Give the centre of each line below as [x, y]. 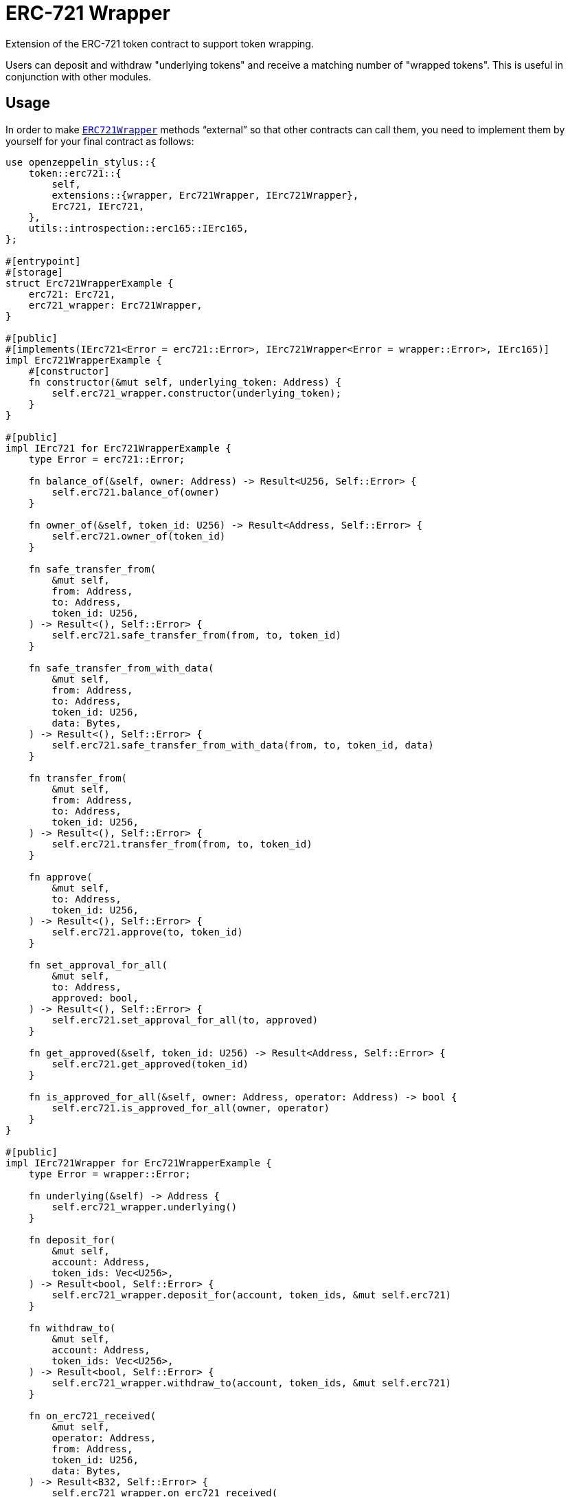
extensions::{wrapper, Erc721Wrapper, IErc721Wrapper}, [205, 195]
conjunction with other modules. [78, 76]
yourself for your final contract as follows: [100, 141]
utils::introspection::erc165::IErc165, [139, 228]
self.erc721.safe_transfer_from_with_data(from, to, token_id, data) [243, 745]
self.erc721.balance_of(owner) [136, 492]
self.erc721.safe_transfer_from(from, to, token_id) [196, 635]
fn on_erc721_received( [92, 1416]
